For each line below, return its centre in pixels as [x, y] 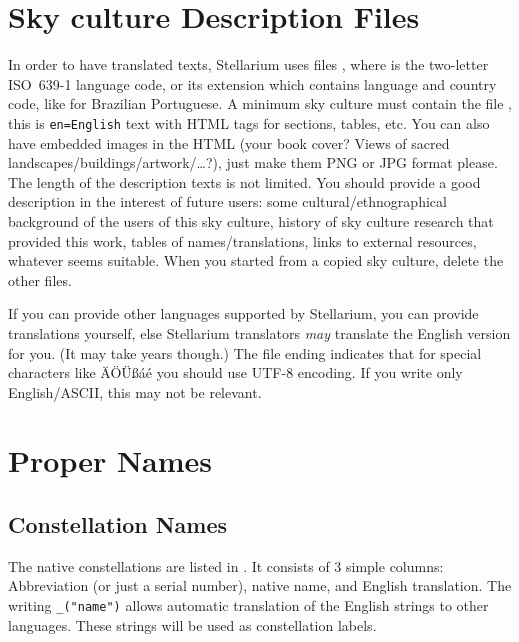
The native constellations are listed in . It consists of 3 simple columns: [226, 565]
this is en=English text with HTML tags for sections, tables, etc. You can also [249, 122]
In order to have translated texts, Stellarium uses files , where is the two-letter [248, 64]
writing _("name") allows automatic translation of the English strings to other [248, 605]
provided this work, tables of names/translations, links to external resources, [242, 240]
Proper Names [110, 460]
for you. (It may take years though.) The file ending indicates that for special [245, 352]
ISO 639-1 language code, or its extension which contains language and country [252, 83]
